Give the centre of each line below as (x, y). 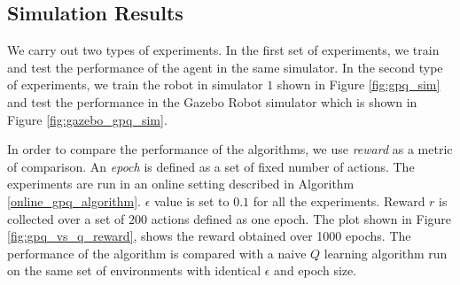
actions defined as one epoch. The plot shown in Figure (301, 218)
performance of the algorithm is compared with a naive (157, 253)
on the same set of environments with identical (134, 270)
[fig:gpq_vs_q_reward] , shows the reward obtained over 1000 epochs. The (209, 236)
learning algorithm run (386, 253)
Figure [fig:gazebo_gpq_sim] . (87, 119)
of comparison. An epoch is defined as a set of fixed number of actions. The (211, 166)
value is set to (192, 200)
